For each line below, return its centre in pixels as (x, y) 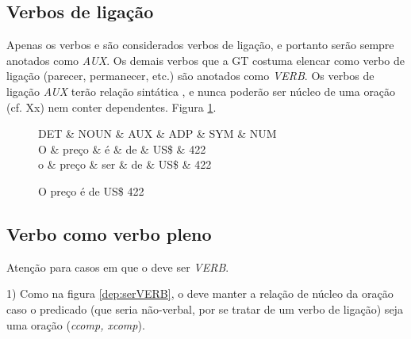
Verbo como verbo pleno (109, 233)
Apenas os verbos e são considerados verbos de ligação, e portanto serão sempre (200, 45)
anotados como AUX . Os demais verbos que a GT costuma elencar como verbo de (205, 60)
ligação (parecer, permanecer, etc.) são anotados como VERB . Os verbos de (190, 76)
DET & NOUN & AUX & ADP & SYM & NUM (157, 133)
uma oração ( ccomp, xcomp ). (76, 324)
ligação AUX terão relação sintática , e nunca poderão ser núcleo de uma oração (201, 91)
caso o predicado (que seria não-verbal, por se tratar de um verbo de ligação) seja (205, 309)
